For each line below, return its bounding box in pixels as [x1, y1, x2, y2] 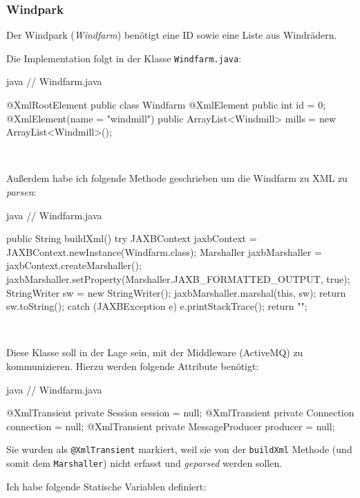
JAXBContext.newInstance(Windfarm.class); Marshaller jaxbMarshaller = [6, 244, 322, 259]
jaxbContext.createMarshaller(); [6, 258, 142, 273]
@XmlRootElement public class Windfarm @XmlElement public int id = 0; [6, 98, 326, 112]
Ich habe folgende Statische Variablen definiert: [6, 479, 207, 493]
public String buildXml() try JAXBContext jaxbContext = [6, 231, 257, 246]
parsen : [6, 185, 37, 199]
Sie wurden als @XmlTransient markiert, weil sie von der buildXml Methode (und [6, 442, 352, 456]
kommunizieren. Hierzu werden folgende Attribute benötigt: [6, 358, 259, 373]
